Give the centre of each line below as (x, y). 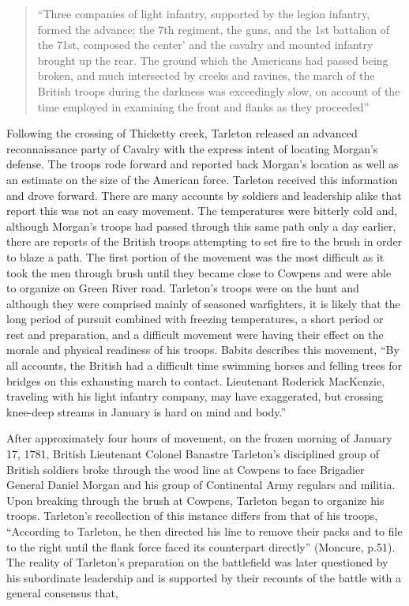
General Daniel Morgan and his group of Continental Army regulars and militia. (201, 485)
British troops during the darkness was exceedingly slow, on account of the (219, 90)
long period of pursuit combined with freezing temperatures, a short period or (195, 319)
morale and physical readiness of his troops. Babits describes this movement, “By (203, 350)
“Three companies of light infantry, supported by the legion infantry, (204, 13)
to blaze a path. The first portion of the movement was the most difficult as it (195, 256)
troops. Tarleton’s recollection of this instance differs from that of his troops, (192, 516)
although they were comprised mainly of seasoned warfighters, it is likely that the (203, 303)
